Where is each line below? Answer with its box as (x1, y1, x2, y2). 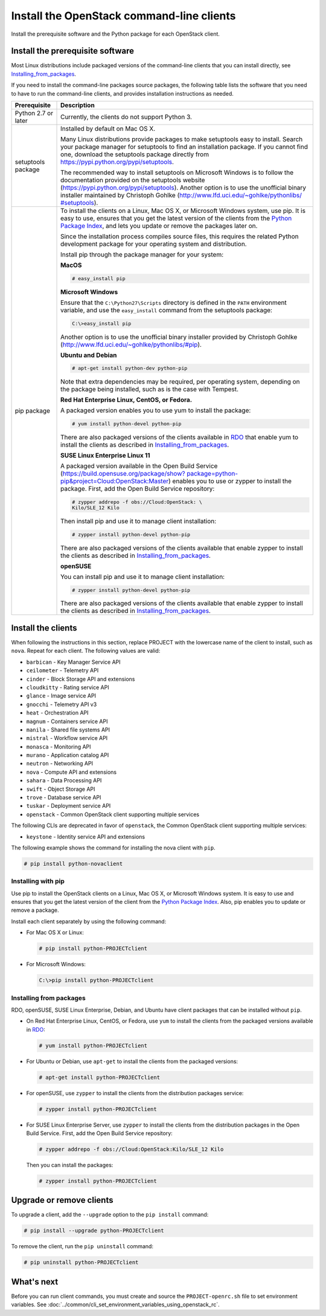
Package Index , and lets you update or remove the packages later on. (60, 221, 258, 230)
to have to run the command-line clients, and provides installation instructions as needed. (11, 90, 234, 97)
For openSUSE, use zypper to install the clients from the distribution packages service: (26, 1089, 244, 1096)
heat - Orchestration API (26, 709, 89, 716)
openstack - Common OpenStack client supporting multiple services (26, 811, 199, 818)
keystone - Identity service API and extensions (26, 833, 145, 840)
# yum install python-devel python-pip (72, 421, 182, 427)
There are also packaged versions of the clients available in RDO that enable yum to (60, 433, 299, 442)
